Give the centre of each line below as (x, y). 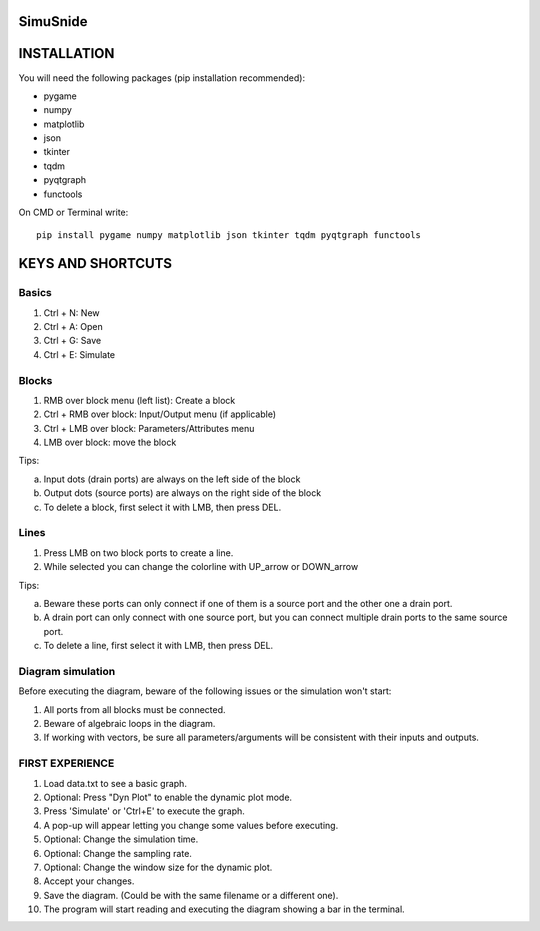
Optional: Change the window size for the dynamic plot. (158, 867)
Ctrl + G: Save (72, 341)
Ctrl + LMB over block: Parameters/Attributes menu (149, 428)
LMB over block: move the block (110, 442)
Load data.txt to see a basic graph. (115, 783)
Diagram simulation (67, 671)
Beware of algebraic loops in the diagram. (129, 724)
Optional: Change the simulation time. (121, 839)
